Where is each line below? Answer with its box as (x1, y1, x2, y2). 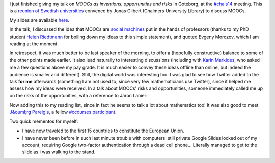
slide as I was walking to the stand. (22, 149, 96, 155)
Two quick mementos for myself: (9, 118, 78, 124)
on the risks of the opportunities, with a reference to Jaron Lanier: (9, 92, 148, 99)
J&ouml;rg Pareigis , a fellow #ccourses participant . (9, 109, 117, 115)
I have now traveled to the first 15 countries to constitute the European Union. (22, 127, 184, 134)
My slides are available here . (9, 17, 70, 23)
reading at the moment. (9, 41, 59, 47)
